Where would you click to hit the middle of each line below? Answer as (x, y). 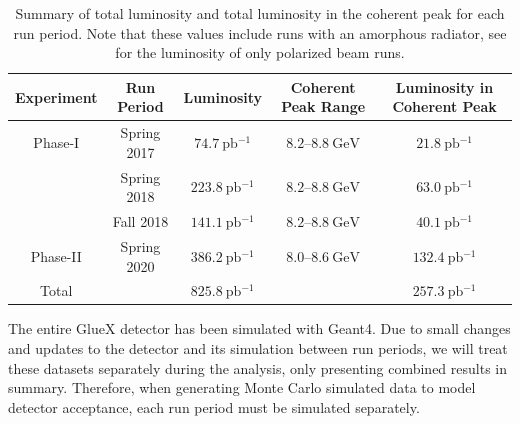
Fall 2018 (140, 221)
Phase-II (56, 255)
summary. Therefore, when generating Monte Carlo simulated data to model (242, 387)
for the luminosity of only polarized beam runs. (260, 52)
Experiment (56, 96)
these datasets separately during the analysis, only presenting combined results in (258, 367)
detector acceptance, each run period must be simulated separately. (214, 406)
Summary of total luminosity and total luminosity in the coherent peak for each (260, 13)
